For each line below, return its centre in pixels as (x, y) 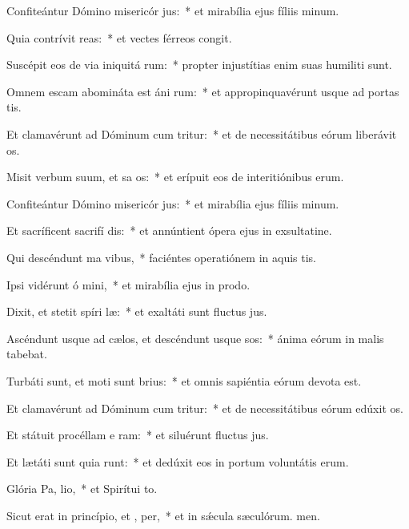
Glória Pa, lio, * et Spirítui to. (82, 489)
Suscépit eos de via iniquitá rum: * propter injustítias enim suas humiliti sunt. (199, 65)
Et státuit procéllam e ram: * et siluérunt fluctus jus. (138, 435)
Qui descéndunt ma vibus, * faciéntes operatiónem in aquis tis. (161, 257)
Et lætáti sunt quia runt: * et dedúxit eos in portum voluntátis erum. (178, 461)
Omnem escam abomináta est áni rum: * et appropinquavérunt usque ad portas (203, 91)
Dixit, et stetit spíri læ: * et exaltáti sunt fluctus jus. (137, 311)
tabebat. (27, 354)
